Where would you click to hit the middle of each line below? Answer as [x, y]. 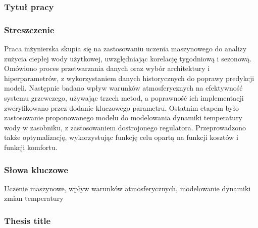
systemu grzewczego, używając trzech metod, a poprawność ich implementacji [124, 98]
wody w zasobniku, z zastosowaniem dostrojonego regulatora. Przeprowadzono [125, 127]
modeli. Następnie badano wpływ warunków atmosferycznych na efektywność [123, 88]
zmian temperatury [34, 198]
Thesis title [28, 220]
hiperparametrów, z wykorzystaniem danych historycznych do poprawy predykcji [129, 78]
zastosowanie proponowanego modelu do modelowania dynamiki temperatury [123, 118]
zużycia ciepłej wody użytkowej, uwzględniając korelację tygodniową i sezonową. [128, 58]
